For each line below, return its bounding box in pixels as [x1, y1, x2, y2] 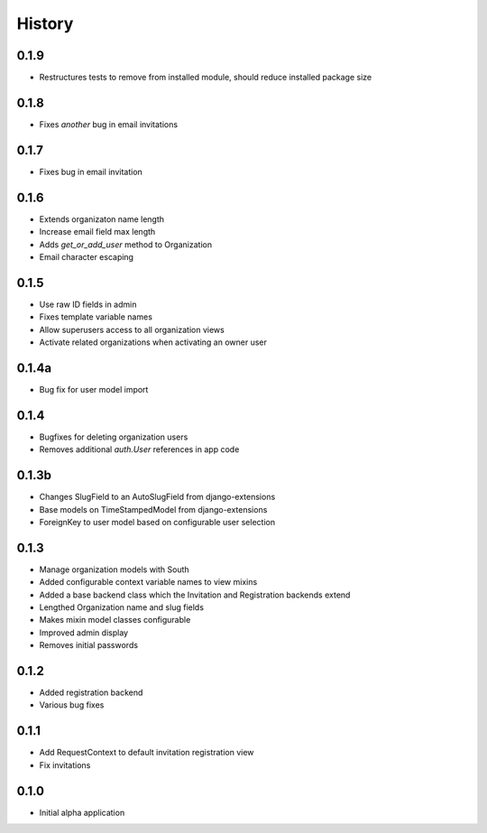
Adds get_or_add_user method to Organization [39, 239, 212, 250]
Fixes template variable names [39, 311, 153, 322]
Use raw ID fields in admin [39, 299, 137, 310]
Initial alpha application [39, 807, 125, 818]
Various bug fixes [39, 699, 105, 710]
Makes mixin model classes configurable [39, 615, 191, 625]
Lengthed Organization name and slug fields [39, 602, 205, 613]
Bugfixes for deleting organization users [39, 431, 188, 442]
